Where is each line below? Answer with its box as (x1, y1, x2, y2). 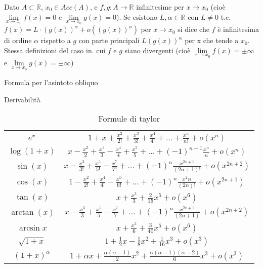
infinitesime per (136, 2, 184, 12)
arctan (11, 208, 34, 216)
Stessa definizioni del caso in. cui (4, 45, 106, 55)
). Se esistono (116, 11, 158, 22)
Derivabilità (4, 94, 40, 104)
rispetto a (40, 35, 71, 46)
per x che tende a (185, 35, 239, 46)
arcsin (19, 223, 40, 232)
